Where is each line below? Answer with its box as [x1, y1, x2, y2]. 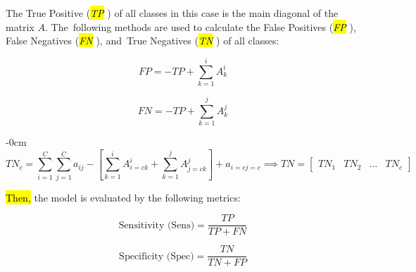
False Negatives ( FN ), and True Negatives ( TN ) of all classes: [6, 33, 279, 48]
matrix [6, 19, 34, 34]
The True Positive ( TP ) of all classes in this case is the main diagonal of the [6, 6, 339, 20]
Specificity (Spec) [119, 251, 194, 261]
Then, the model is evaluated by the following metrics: [6, 190, 241, 204]
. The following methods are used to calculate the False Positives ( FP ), [45, 19, 356, 34]
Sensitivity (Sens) [118, 220, 195, 230]
